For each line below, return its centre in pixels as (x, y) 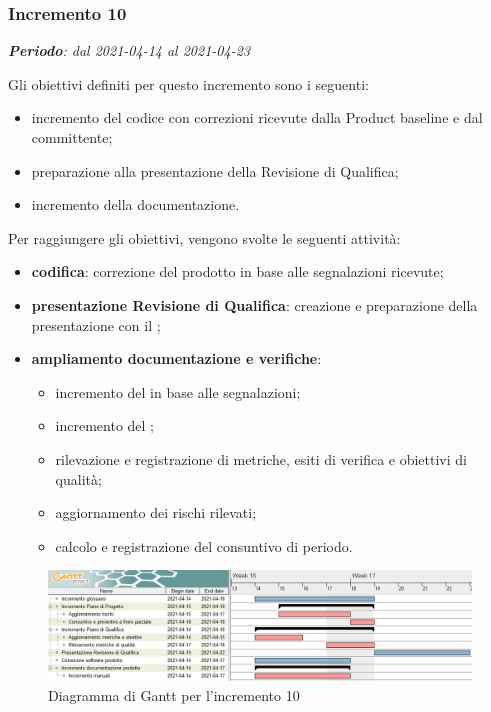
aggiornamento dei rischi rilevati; (156, 512)
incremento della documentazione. (135, 204)
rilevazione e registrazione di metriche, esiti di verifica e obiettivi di (261, 458)
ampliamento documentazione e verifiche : (176, 358)
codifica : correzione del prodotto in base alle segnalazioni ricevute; (237, 271)
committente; (72, 137)
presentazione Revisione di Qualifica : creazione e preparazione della (254, 304)
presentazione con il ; (96, 324)
